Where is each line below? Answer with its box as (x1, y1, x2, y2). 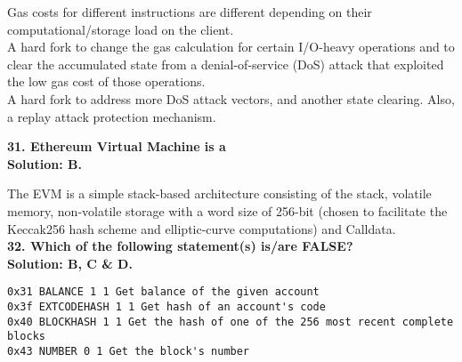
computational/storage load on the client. (7, 20, 234, 38)
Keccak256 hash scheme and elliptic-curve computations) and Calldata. (7, 219, 396, 237)
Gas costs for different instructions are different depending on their (7, 3, 372, 20)
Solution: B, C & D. (7, 253, 133, 272)
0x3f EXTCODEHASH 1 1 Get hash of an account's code (7, 300, 326, 313)
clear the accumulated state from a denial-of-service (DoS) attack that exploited (7, 54, 444, 73)
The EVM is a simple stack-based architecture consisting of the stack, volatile (7, 184, 432, 203)
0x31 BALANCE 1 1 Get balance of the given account (7, 286, 320, 299)
